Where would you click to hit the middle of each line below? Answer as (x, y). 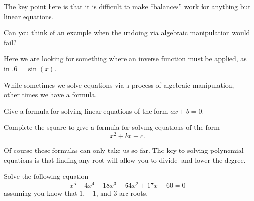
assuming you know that (41, 192)
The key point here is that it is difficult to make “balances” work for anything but (127, 6)
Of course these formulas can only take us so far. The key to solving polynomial (124, 150)
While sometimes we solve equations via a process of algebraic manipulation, (119, 85)
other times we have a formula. (51, 94)
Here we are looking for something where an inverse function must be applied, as (125, 59)
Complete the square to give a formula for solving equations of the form (112, 127)
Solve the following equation (46, 176)
